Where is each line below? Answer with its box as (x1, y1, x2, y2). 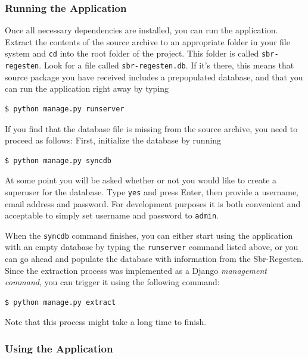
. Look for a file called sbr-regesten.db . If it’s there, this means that (39, 59, 294, 71)
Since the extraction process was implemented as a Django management (5, 264, 267, 276)
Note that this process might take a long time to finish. (5, 316, 207, 328)
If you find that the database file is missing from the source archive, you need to (5, 122, 298, 135)
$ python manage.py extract (5, 298, 116, 307)
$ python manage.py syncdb (5, 156, 111, 165)
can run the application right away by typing (5, 82, 169, 95)
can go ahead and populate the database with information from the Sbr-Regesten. (5, 252, 304, 265)
